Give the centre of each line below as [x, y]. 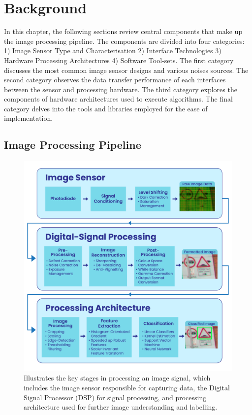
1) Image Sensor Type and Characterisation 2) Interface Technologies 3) [113, 51]
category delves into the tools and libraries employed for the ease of [106, 108]
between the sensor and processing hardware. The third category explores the [121, 89]
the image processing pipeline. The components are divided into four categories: [124, 41]
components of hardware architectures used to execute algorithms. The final [118, 99]
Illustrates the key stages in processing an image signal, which [117, 378]
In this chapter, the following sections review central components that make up [123, 31]
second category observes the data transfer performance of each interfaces [115, 80]
